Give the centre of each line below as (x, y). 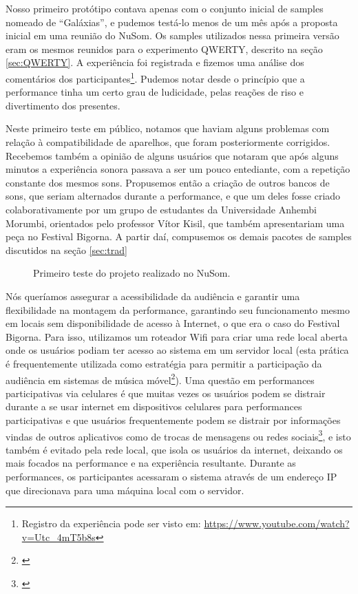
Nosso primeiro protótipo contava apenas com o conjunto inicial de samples (165, 8)
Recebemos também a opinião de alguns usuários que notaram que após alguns (172, 155)
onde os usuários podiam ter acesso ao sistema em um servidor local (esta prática (177, 350)
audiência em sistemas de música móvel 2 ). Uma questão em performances (160, 379)
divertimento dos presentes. (63, 105)
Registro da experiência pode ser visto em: (111, 523)
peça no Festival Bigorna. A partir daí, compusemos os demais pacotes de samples (179, 236)
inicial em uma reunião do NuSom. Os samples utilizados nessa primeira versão (172, 35)
